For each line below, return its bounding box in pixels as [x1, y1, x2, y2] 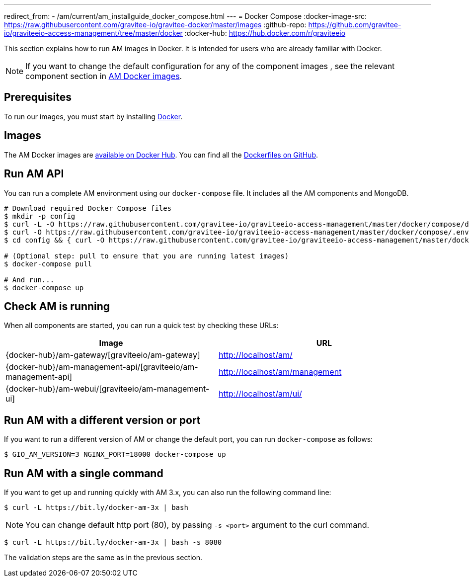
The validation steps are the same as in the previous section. [4, 553, 203, 562]
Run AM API [4, 167, 64, 180]
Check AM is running [4, 300, 110, 313]
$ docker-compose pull [4, 259, 92, 268]
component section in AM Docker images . [25, 71, 182, 81]
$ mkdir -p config [4, 212, 76, 220]
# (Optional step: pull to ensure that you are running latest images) [4, 251, 289, 260]
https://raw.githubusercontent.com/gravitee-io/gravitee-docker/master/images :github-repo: [4, 20, 307, 29]
